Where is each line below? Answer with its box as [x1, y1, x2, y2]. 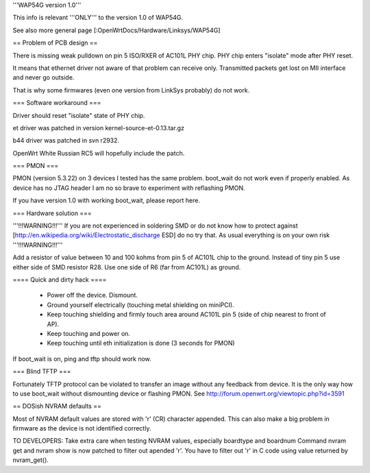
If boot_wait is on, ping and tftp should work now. [12, 354, 152, 363]
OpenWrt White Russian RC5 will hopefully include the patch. [12, 149, 185, 157]
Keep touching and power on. [47, 329, 130, 337]
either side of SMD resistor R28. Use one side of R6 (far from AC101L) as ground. [12, 263, 241, 271]
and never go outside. [12, 73, 75, 82]
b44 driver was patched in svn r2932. [12, 136, 120, 145]
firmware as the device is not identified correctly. [12, 424, 151, 433]
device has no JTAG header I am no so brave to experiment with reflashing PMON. [12, 184, 245, 192]
